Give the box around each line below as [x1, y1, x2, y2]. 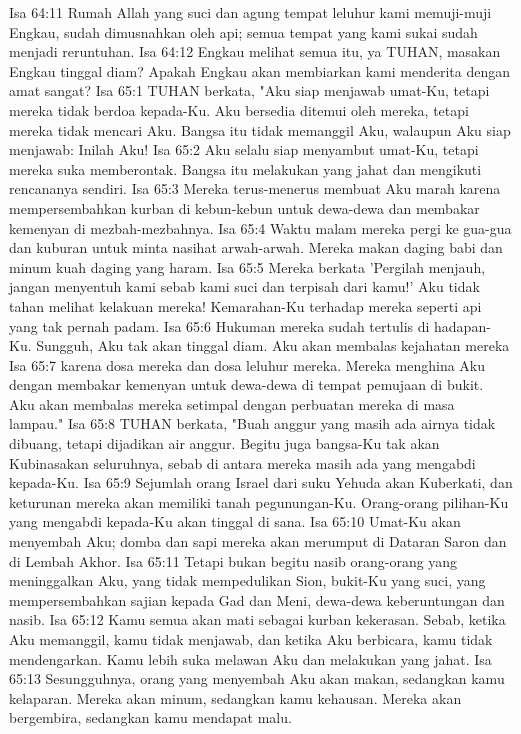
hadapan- [434, 315, 491, 336]
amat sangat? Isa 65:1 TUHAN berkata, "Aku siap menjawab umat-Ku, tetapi [9, 80, 490, 101]
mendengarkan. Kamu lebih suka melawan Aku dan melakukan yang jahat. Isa [9, 648, 492, 669]
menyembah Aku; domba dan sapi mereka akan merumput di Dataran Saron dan [9, 531, 507, 552]
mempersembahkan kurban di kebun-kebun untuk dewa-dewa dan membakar [9, 197, 480, 218]
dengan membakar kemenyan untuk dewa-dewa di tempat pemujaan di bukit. [9, 374, 484, 395]
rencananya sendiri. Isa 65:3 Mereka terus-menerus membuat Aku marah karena [9, 178, 501, 199]
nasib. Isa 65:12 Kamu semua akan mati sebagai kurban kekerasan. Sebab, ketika [9, 609, 506, 630]
